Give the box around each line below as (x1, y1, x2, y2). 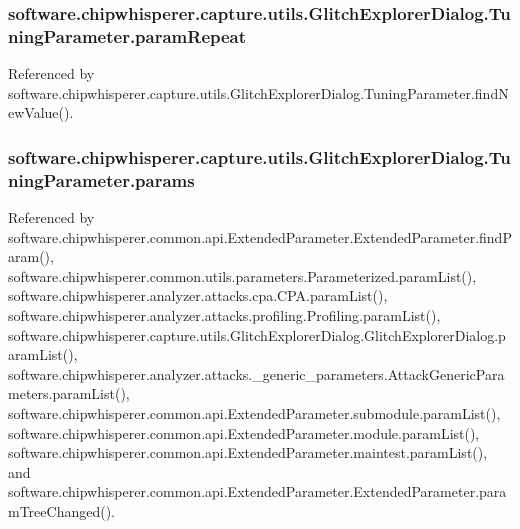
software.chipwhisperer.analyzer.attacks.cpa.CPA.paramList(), (8, 285, 388, 306)
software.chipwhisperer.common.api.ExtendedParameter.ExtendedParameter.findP (8, 226, 512, 247)
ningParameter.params (8, 167, 195, 192)
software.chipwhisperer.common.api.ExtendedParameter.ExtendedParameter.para (8, 481, 507, 502)
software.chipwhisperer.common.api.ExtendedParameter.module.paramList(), (8, 422, 480, 443)
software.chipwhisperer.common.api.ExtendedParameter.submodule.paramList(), (8, 403, 501, 423)
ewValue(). (8, 102, 74, 123)
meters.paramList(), (8, 383, 130, 404)
